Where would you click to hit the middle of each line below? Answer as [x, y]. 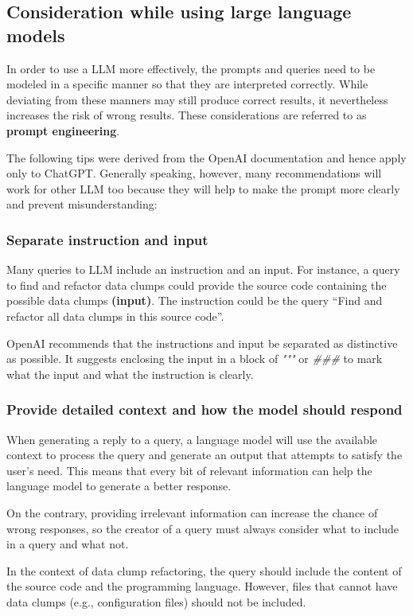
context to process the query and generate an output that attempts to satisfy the [205, 455]
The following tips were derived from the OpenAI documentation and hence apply [206, 157]
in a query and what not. [68, 544]
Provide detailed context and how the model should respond [205, 409]
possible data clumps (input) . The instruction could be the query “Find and [195, 300]
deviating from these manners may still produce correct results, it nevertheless [197, 99]
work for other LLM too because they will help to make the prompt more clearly [203, 188]
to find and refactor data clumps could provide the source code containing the [197, 285]
